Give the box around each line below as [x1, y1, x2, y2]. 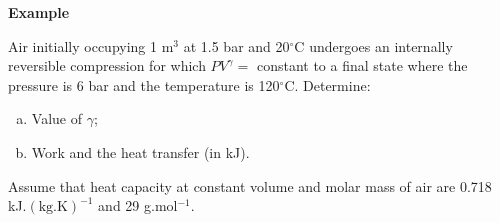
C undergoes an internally [294, 35, 453, 56]
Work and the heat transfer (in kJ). [31, 141, 250, 162]
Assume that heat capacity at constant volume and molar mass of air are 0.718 [8, 175, 492, 196]
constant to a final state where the [256, 55, 468, 76]
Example [8, 2, 70, 22]
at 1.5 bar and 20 [183, 35, 290, 56]
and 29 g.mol [98, 195, 178, 216]
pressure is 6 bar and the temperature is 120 [8, 74, 280, 95]
